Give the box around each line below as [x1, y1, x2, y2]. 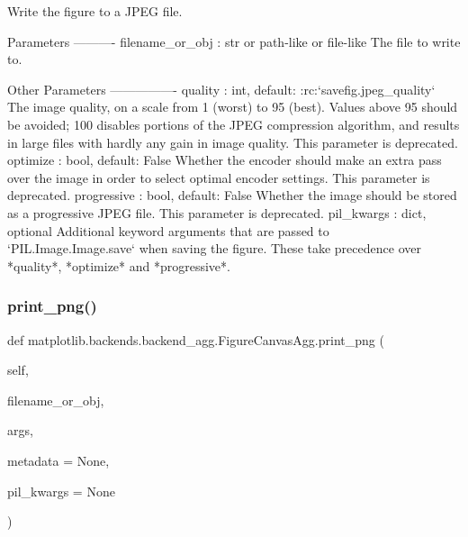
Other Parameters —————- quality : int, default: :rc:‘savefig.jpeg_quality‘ [7, 79, 436, 98]
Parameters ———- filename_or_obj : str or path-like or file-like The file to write [7, 32, 461, 50]
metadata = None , [7, 451, 110, 469]
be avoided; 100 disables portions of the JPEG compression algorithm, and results [7, 114, 460, 133]
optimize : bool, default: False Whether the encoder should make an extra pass [7, 150, 442, 169]
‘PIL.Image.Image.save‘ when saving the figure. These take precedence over [7, 239, 421, 258]
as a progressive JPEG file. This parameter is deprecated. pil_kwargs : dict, [7, 203, 427, 222]
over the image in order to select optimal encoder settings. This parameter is [7, 168, 430, 187]
